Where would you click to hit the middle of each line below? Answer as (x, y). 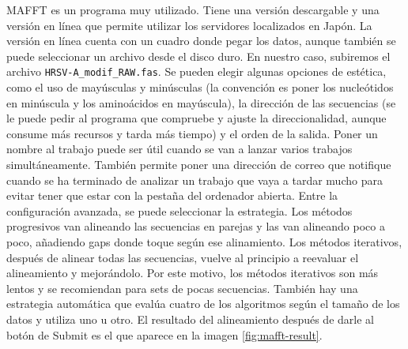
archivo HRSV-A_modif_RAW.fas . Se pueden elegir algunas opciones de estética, (196, 71)
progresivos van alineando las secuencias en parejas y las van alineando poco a (196, 226)
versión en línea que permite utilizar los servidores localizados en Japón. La (189, 25)
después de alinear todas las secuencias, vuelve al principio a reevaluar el (183, 257)
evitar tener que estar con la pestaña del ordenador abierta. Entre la (172, 195)
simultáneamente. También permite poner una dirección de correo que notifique (199, 164)
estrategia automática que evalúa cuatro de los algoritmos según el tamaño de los (203, 304)
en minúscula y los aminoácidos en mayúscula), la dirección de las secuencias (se (201, 102)
